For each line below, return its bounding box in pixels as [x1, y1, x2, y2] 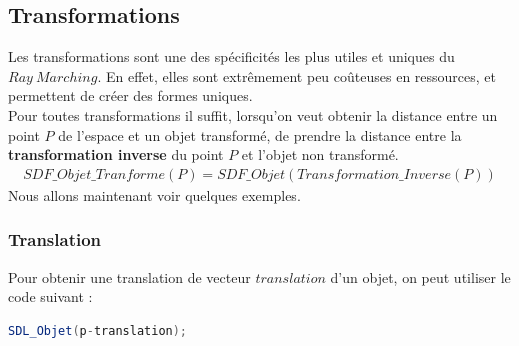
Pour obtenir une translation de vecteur [8, 266, 251, 287]
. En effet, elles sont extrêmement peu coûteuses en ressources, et [97, 65, 497, 86]
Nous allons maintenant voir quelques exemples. [8, 184, 301, 205]
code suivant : [8, 286, 93, 307]
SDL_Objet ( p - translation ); [8, 323, 188, 338]
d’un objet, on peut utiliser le [330, 266, 511, 287]
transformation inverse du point [8, 144, 224, 165]
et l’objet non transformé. [241, 144, 399, 165]
